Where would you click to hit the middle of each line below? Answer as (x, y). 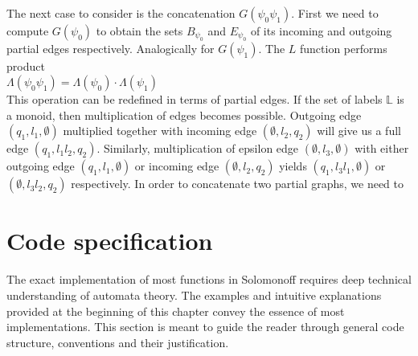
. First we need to (335, 13)
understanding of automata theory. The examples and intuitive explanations (194, 295)
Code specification (110, 241)
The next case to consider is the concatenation (121, 13)
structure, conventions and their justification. (118, 342)
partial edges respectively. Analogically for (111, 49)
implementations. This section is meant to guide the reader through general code (205, 327)
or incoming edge (177, 166)
